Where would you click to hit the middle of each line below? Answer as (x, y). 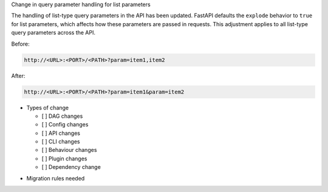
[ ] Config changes (65, 125)
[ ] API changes (61, 133)
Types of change (48, 108)
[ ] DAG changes (62, 116)
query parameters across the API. (53, 33)
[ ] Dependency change (71, 167)
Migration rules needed (56, 178)
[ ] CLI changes (61, 142)
